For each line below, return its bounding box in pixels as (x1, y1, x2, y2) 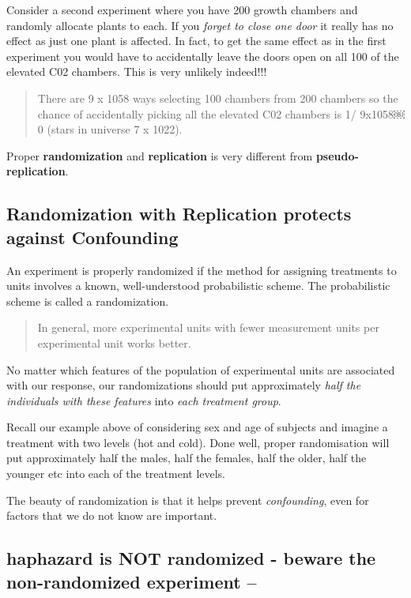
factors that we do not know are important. (6, 507, 217, 524)
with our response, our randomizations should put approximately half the (6, 377, 361, 393)
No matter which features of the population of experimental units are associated (6, 361, 395, 378)
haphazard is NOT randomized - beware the (6, 546, 376, 570)
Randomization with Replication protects (6, 201, 352, 226)
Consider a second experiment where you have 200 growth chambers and (6, 2, 358, 17)
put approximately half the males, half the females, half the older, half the (6, 449, 367, 466)
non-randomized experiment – (6, 569, 257, 593)
